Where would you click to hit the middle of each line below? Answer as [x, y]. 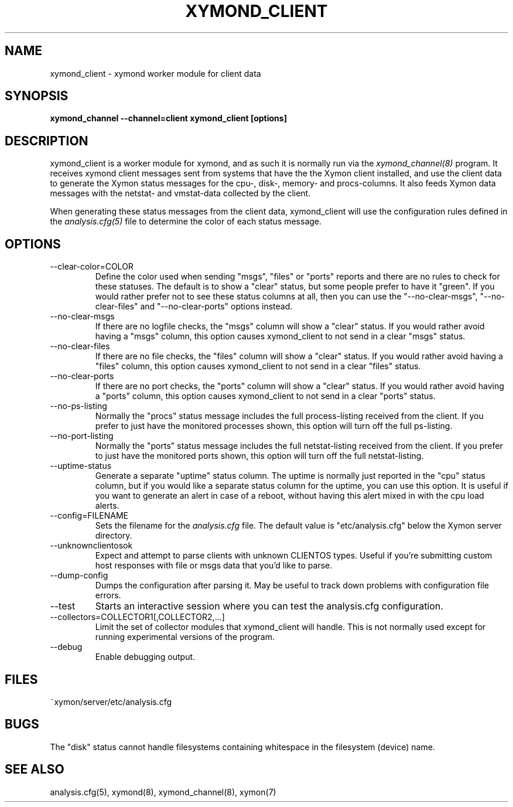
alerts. [107, 506]
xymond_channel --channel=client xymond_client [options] [168, 118]
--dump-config [79, 576]
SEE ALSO [35, 769]
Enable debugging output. [145, 657]
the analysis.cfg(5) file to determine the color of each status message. [186, 222]
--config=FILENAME [89, 516]
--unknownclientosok [91, 546]
